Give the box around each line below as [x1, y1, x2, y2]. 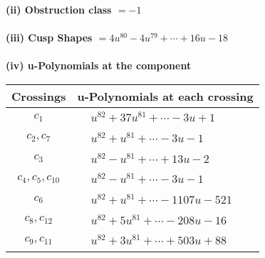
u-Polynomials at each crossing [77, 87, 254, 104]
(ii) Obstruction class [6, 2, 112, 16]
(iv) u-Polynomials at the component [6, 58, 192, 73]
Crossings [11, 87, 66, 104]
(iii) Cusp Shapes [6, 30, 93, 45]
